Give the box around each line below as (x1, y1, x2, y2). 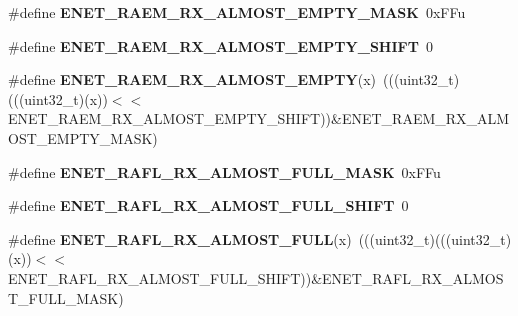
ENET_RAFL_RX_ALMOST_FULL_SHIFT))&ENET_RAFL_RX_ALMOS (8, 267, 504, 288)
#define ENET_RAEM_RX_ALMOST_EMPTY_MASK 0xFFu (8, 2, 466, 22)
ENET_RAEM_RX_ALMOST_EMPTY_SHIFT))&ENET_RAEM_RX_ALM (8, 108, 510, 129)
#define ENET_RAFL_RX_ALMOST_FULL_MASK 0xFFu (8, 161, 441, 182)
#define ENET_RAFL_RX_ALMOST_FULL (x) (8, 228, 352, 249)
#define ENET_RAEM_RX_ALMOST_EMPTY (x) (8, 69, 377, 90)
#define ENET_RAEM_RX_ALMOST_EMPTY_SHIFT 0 (8, 35, 433, 56)
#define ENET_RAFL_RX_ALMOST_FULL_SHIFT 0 (8, 195, 409, 216)
